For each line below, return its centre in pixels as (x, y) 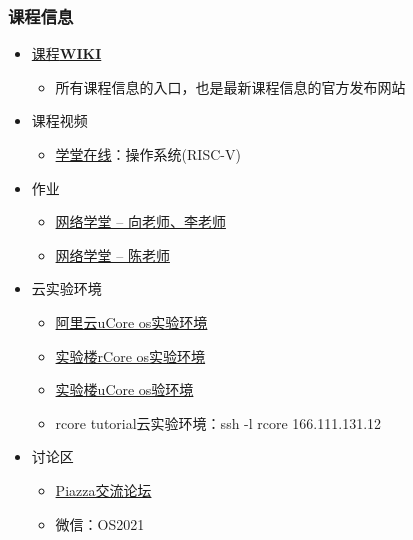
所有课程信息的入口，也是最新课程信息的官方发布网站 (230, 86)
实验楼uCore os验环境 (124, 389)
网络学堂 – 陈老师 (112, 254)
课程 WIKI (66, 53)
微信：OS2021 (100, 523)
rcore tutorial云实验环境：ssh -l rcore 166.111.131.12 (218, 422)
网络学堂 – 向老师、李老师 (140, 221)
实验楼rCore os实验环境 (130, 355)
